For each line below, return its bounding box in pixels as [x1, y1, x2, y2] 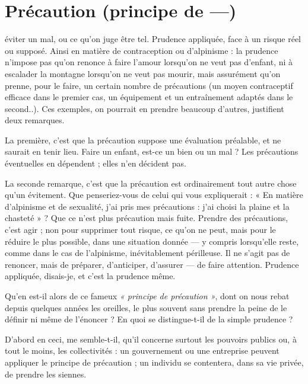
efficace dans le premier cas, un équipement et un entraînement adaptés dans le [5, 91, 293, 103]
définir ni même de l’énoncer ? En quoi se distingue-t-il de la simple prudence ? [5, 313, 293, 325]
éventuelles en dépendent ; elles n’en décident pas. [5, 157, 186, 169]
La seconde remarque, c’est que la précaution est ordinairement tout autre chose [5, 177, 297, 189]
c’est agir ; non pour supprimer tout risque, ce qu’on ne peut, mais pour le [5, 223, 276, 236]
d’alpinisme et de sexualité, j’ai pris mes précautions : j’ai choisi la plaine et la [5, 200, 290, 212]
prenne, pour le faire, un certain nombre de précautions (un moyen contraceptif [5, 79, 293, 91]
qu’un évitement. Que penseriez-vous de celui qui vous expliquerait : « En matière [5, 188, 303, 201]
